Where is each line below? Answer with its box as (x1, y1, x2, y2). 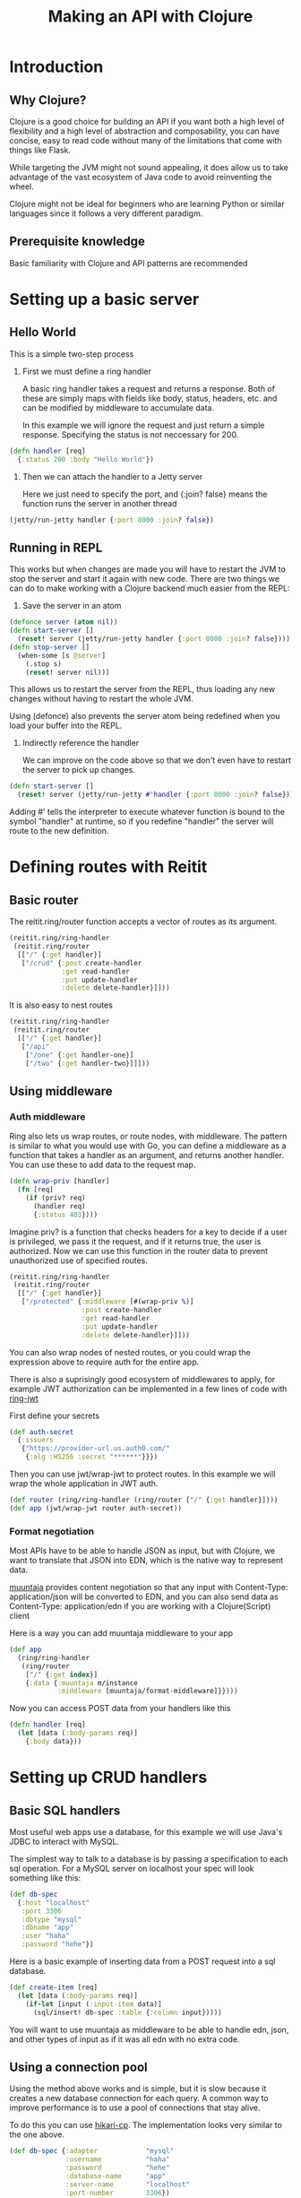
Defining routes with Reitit (9, 857, 208, 878)
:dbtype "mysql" (21, 1915, 82, 1924)
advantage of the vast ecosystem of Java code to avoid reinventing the (9, 172, 272, 182)
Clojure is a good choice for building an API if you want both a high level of (9, 117, 285, 126)
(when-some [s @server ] (17, 651, 106, 660)
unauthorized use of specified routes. (9, 1255, 148, 1266)
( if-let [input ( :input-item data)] (25, 1999, 163, 2009)
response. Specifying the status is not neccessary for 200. (21, 428, 239, 440)
